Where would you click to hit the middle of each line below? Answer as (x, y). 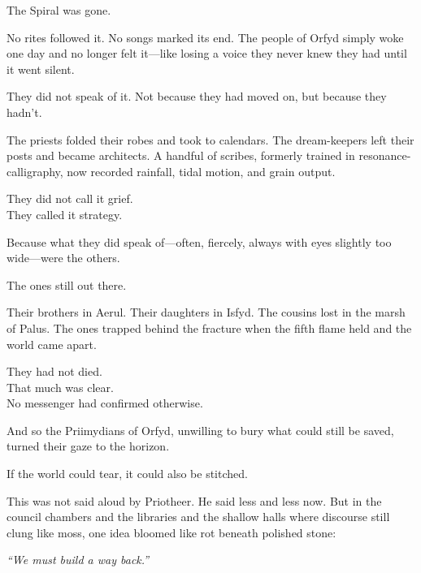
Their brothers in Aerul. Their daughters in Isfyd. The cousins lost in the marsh (206, 312)
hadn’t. (24, 112)
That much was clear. (60, 387)
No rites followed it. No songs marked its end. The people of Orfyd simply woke (205, 37)
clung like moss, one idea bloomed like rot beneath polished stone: (171, 532)
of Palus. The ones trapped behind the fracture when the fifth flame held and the (209, 327)
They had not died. (54, 371)
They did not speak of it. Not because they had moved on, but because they (197, 96)
